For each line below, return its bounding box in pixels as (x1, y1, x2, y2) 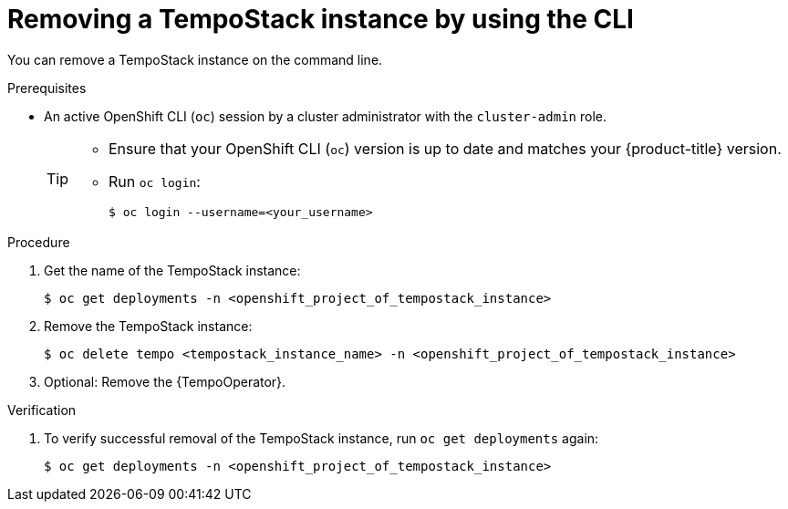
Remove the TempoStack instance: (44, 317, 253, 334)
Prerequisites (7, 79, 87, 96)
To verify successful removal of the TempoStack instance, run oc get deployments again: (44, 430, 599, 446)
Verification (7, 401, 77, 418)
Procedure (7, 234, 70, 250)
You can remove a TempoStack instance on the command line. (7, 51, 383, 68)
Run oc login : (109, 171, 201, 191)
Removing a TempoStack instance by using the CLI (7, 4, 634, 35)
